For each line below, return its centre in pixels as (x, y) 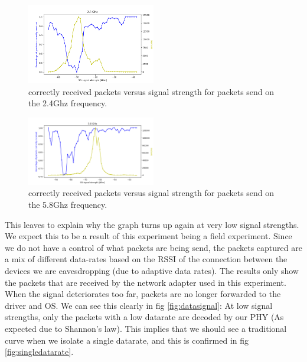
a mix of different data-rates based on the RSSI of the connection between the (146, 259)
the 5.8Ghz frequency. (68, 204)
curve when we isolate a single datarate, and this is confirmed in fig (127, 340)
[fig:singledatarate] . (39, 352)
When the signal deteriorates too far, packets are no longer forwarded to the (143, 294)
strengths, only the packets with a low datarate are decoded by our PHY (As (144, 317)
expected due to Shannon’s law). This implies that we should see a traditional (146, 328)
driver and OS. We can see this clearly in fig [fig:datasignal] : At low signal (139, 305)
